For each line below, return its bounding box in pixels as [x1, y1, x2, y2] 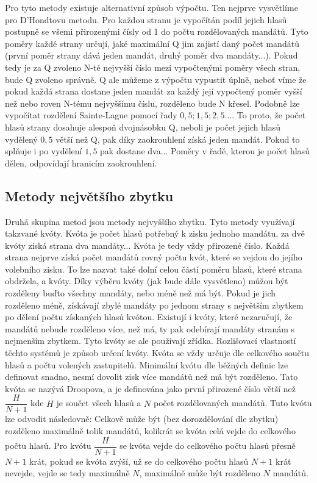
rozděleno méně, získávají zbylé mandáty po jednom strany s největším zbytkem [5, 298, 304, 311]
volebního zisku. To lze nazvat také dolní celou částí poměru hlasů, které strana [5, 262, 302, 275]
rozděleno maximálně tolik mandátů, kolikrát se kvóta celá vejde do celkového [5, 424, 296, 437]
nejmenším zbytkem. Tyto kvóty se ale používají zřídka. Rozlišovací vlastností [5, 334, 296, 347]
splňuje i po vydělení [5, 145, 82, 157]
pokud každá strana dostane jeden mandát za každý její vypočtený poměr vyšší [5, 85, 302, 98]
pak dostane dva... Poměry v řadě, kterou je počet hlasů [100, 145, 310, 157]
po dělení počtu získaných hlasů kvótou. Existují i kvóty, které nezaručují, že [5, 310, 293, 323]
